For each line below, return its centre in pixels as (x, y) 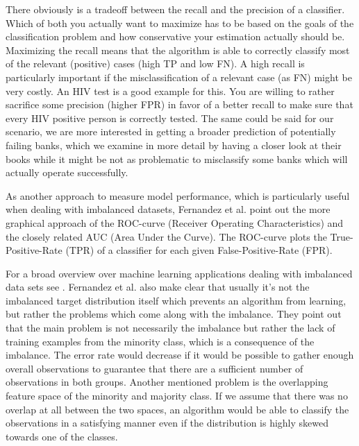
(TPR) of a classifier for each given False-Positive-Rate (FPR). (199, 250)
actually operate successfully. (67, 172)
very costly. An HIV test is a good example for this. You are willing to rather (170, 91)
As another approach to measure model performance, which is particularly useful (178, 195)
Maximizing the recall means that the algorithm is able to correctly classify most (178, 50)
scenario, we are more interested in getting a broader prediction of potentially (171, 131)
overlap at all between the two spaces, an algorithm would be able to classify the (177, 409)
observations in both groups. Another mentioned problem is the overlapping (167, 382)
